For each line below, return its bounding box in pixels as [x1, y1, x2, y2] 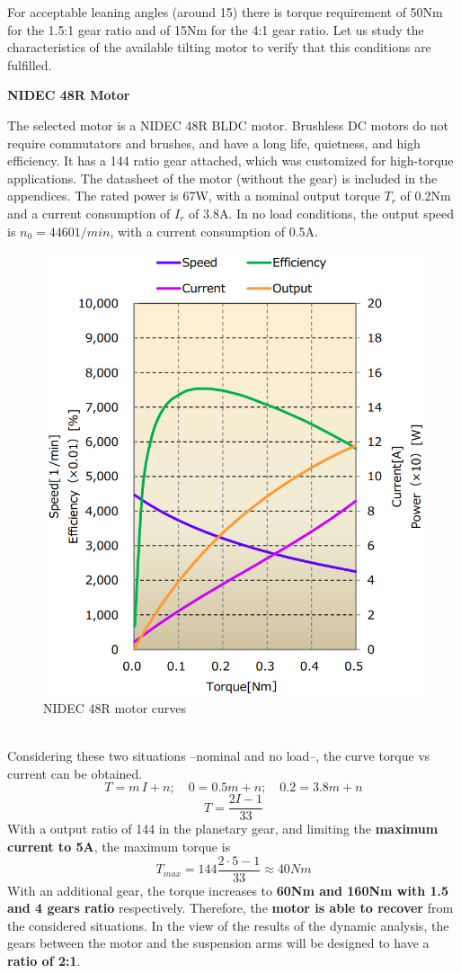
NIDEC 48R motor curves [43, 698, 186, 717]
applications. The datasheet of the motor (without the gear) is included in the [7, 168, 438, 187]
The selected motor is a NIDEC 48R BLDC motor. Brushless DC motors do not [7, 115, 448, 134]
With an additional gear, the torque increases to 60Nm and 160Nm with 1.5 [7, 880, 449, 899]
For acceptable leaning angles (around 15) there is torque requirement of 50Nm [7, 3, 443, 21]
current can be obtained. [7, 763, 143, 782]
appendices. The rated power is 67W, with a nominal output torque [7, 186, 380, 205]
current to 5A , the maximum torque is [7, 837, 231, 856]
